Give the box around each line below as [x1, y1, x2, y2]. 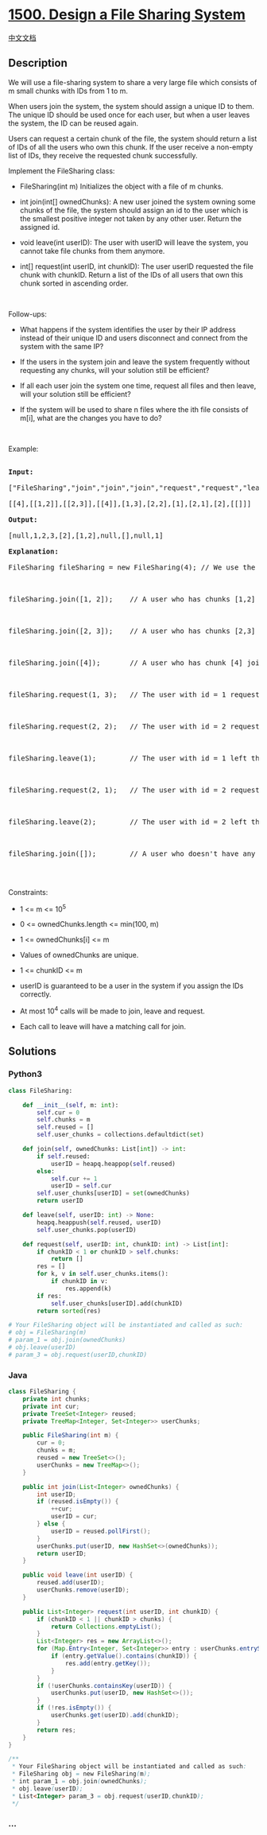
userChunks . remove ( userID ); [37, 1586, 130, 1594]
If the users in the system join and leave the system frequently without [19, 356, 250, 367]
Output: [8, 515, 38, 524]
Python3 [8, 1068, 42, 1079]
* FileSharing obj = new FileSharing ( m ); [11, 1770, 151, 1779]
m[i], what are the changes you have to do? [19, 413, 162, 422]
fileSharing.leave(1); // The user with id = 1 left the [8, 753, 265, 763]
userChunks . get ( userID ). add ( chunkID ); [50, 1712, 180, 1720]
